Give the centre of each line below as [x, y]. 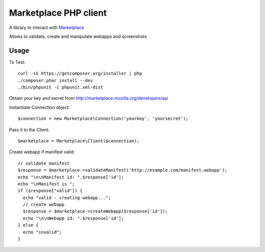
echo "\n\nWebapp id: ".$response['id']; [73, 218]
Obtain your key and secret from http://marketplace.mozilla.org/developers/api [89, 98]
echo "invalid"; [42, 232]
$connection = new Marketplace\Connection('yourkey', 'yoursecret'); [103, 119]
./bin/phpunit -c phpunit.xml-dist [61, 87]
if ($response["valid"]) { [50, 191]
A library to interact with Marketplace [47, 28]
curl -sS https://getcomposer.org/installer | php [80, 73]
